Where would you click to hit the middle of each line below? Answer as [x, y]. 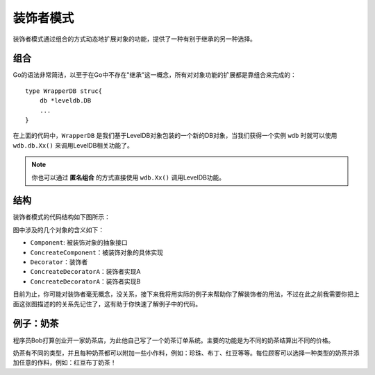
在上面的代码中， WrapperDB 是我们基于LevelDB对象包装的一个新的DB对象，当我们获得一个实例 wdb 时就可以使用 [175, 136]
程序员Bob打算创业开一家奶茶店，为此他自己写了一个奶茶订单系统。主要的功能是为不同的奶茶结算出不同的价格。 [174, 340]
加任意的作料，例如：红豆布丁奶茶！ [65, 363]
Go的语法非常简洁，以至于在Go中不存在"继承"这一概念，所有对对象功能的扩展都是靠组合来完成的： [155, 75]
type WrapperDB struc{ [64, 91]
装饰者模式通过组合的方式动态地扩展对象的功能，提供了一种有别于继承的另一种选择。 [134, 39]
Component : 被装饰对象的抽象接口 [79, 243]
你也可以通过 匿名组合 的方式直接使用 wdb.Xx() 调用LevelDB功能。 [128, 177]
